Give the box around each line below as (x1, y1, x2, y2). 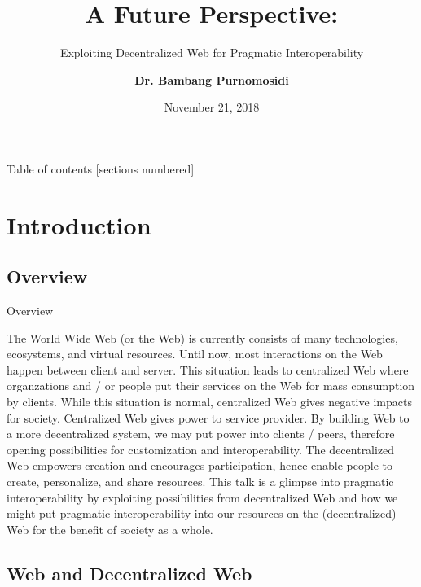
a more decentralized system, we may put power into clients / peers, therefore (7, 425, 395, 442)
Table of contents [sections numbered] (7, 160, 195, 177)
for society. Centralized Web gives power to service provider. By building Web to (7, 409, 410, 426)
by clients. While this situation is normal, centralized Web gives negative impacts (7, 393, 412, 410)
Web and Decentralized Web (7, 560, 252, 585)
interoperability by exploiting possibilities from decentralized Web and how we (7, 488, 398, 506)
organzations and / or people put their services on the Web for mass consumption (7, 377, 415, 394)
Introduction (7, 208, 151, 241)
